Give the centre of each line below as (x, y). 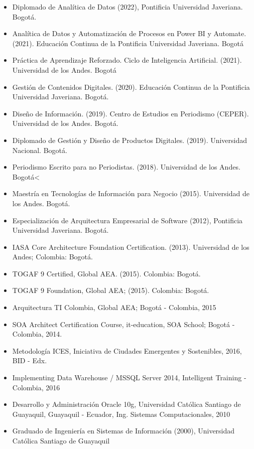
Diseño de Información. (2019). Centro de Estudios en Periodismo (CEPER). (131, 113)
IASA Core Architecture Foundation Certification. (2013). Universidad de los (131, 247)
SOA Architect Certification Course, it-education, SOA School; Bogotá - (123, 324)
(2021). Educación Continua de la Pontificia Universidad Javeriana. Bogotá (128, 43)
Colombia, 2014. (37, 334)
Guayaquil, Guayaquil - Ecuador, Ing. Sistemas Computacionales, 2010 (121, 414)
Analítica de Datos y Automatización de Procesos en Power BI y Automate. (129, 33)
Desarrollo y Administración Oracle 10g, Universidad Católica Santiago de (126, 404)
